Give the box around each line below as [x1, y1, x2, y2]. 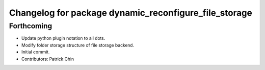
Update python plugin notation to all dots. [21, 35, 106, 41]
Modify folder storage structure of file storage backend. [21, 42, 134, 48]
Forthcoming [9, 22, 53, 30]
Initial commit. [21, 49, 50, 55]
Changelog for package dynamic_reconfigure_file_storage [9, 7, 252, 18]
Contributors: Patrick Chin [21, 56, 74, 62]
